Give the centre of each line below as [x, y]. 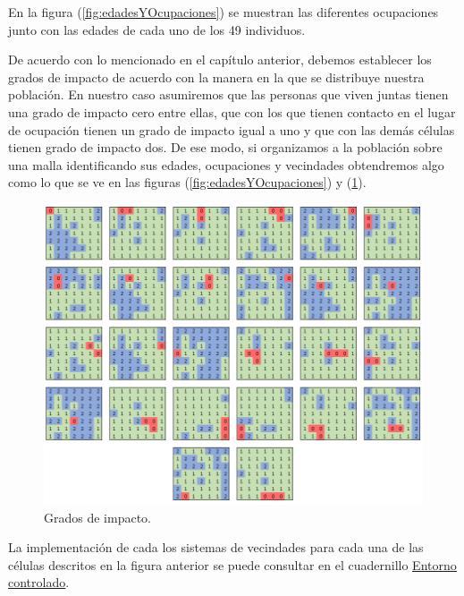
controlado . [39, 582]
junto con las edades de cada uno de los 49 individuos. [157, 29]
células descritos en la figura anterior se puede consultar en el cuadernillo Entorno [232, 564]
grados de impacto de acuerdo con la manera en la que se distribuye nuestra [216, 77]
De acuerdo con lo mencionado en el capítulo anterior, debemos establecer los [220, 60]
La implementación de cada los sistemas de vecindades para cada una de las [216, 547]
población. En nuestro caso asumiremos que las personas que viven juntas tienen [228, 94]
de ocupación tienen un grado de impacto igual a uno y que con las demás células [232, 129]
